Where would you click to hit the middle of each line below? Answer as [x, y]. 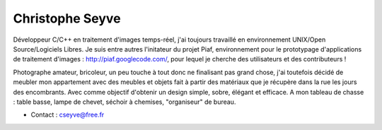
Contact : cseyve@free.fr [68, 115]
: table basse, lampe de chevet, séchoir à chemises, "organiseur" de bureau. [125, 102]
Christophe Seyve [67, 18]
